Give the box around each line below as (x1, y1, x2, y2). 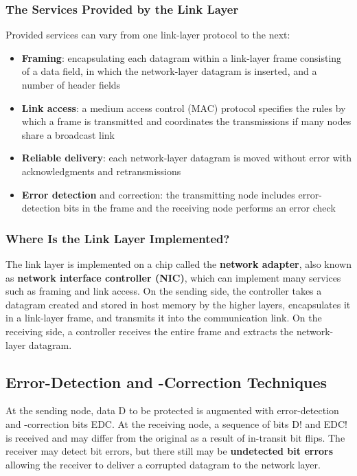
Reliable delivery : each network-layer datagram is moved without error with (21, 150, 352, 165)
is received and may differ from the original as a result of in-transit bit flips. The (5, 430, 345, 444)
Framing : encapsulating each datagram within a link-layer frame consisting (21, 50, 342, 65)
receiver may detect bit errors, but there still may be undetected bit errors (5, 444, 334, 458)
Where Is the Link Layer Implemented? (5, 229, 230, 247)
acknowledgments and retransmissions (21, 163, 181, 178)
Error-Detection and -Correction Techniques (5, 371, 327, 392)
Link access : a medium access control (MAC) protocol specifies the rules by (21, 100, 346, 115)
